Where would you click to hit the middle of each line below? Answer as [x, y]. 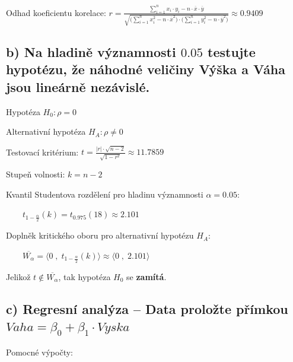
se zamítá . [146, 276]
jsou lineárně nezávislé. [78, 86]
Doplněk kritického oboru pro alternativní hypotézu [100, 235]
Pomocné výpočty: [39, 352]
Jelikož [18, 276]
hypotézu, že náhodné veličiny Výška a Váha [146, 69]
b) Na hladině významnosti [91, 51]
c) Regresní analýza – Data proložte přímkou [147, 308]
